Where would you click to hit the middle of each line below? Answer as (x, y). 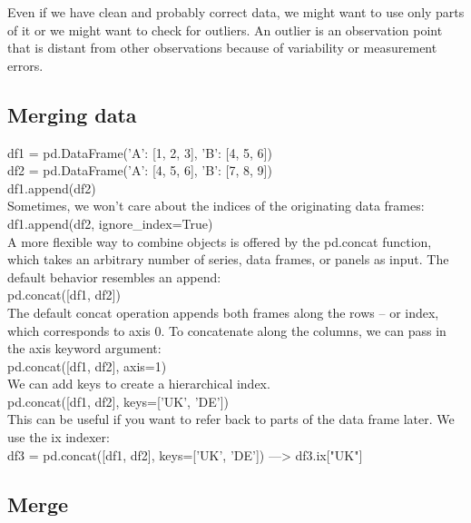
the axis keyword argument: (84, 348)
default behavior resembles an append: (114, 276)
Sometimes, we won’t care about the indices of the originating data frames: (216, 206)
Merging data (72, 114)
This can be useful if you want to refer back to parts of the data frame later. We (231, 419)
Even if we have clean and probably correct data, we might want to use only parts (236, 12)
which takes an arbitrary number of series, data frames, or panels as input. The (228, 259)
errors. (25, 65)
